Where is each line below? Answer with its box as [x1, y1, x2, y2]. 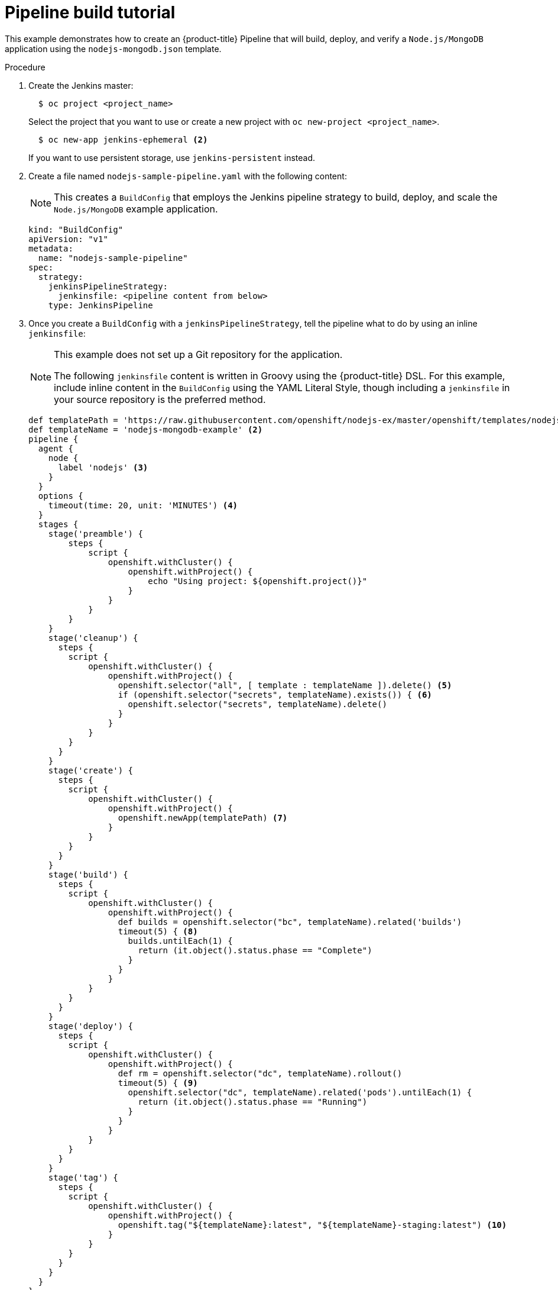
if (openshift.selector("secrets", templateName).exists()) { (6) [118, 689, 432, 699]
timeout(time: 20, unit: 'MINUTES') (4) [48, 500, 238, 510]
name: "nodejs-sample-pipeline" [38, 253, 188, 263]
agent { [38, 443, 73, 453]
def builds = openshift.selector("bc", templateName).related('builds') [118, 917, 462, 927]
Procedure [5, 62, 46, 72]
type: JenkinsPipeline [48, 300, 153, 310]
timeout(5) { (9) [118, 1078, 198, 1088]
